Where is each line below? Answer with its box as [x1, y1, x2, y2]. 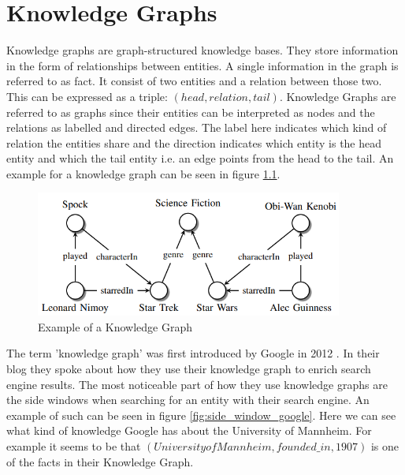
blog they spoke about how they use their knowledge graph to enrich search [6, 361, 371, 376]
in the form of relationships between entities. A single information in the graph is [6, 57, 399, 73]
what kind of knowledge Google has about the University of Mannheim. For [6, 422, 372, 439]
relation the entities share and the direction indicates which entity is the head [6, 134, 382, 151]
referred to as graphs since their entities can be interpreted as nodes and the [6, 103, 375, 120]
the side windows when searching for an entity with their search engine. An [6, 391, 370, 408]
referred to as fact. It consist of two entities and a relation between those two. [6, 73, 382, 89]
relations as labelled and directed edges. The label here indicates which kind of [6, 119, 387, 136]
